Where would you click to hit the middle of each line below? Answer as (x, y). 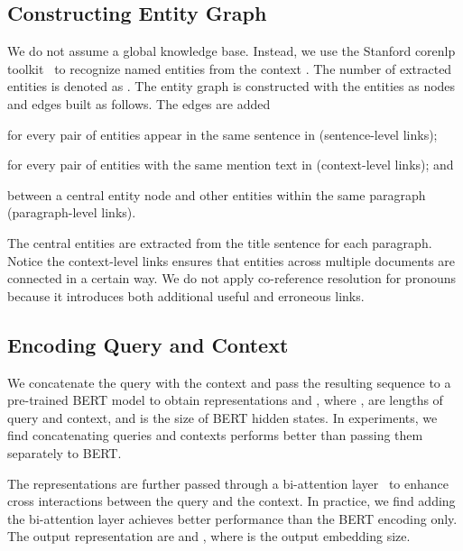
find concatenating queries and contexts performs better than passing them (215, 435)
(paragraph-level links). (72, 212)
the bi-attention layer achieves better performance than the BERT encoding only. (232, 518)
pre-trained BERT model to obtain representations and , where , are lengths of (225, 400)
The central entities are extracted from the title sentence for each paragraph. (220, 242)
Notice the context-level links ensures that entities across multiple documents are (231, 260)
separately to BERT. (65, 452)
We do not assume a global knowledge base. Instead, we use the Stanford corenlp (231, 51)
